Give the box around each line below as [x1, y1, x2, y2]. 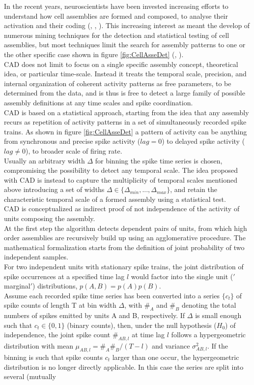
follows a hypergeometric [171, 329, 246, 340]
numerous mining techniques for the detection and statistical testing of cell [4, 30, 229, 40]
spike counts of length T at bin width [4, 300, 116, 310]
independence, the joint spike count [4, 329, 111, 340]
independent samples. [4, 252, 68, 262]
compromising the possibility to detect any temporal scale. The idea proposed [4, 165, 238, 175]
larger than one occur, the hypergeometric [112, 352, 239, 362]
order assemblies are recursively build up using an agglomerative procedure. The [4, 232, 246, 243]
